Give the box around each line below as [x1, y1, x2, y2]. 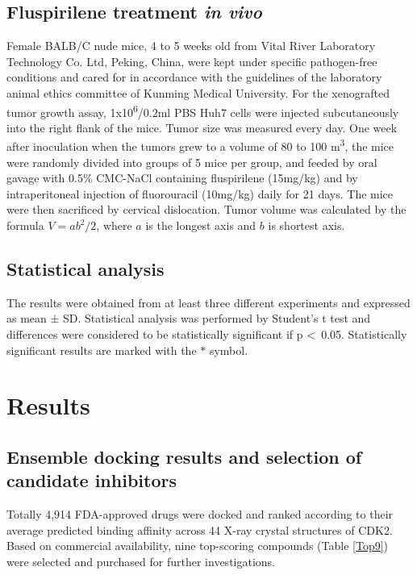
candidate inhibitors [6, 468, 177, 493]
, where [96, 217, 132, 234]
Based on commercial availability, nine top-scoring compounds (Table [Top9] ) [6, 537, 389, 554]
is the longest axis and [145, 217, 256, 234]
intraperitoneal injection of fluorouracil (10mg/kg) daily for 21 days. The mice [6, 185, 394, 202]
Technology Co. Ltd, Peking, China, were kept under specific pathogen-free [6, 52, 377, 69]
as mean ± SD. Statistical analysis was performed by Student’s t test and [6, 310, 371, 327]
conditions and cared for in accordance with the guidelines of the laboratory [6, 69, 382, 85]
